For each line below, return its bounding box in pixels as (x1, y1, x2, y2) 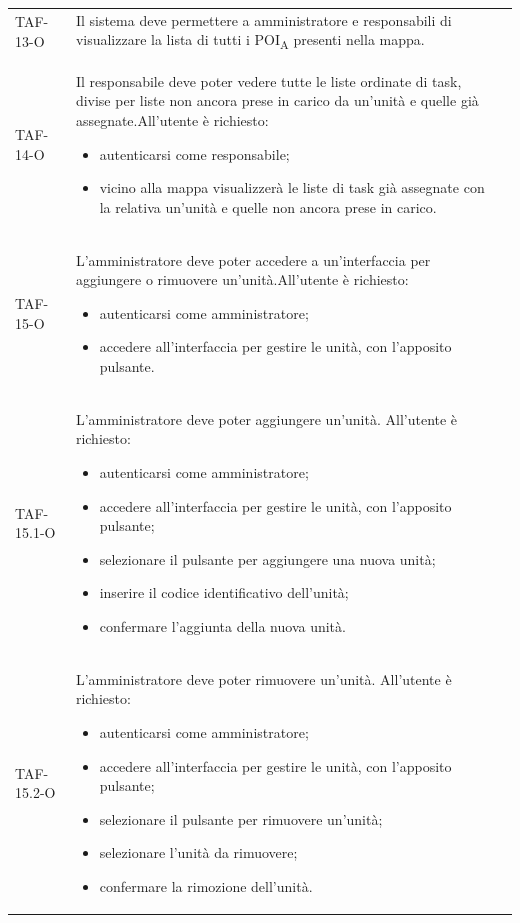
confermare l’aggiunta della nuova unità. (99, 615, 346, 636)
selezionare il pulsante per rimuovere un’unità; (99, 808, 383, 829)
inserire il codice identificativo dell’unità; (99, 582, 349, 603)
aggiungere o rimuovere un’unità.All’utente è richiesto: (75, 269, 409, 290)
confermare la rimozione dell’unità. (99, 875, 313, 896)
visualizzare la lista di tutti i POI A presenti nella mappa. (75, 29, 425, 53)
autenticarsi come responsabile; (99, 143, 290, 164)
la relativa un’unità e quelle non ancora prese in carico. (99, 196, 437, 217)
